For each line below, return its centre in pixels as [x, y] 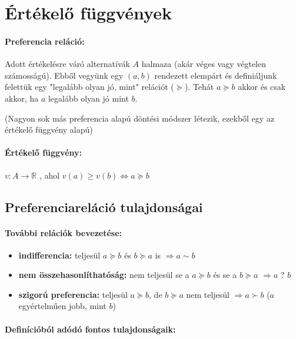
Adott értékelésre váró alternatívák [67, 64]
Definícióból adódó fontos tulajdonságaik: [90, 329]
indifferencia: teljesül [59, 255]
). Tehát [199, 87]
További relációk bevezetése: [64, 232]
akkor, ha [22, 98]
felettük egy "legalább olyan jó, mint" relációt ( [89, 87]
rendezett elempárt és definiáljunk [216, 75]
